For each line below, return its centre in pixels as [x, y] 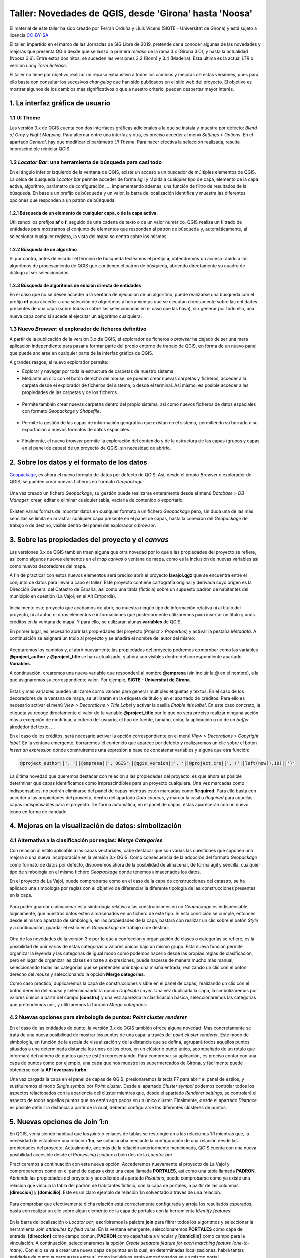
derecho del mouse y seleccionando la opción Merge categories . [77, 974]
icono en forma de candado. [38, 811]
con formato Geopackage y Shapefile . [62, 411]
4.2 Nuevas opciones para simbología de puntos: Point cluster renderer [98, 1017]
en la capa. [21, 895]
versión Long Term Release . [38, 65]
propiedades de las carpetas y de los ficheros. [70, 392]
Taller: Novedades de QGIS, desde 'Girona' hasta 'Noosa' [131, 13]
